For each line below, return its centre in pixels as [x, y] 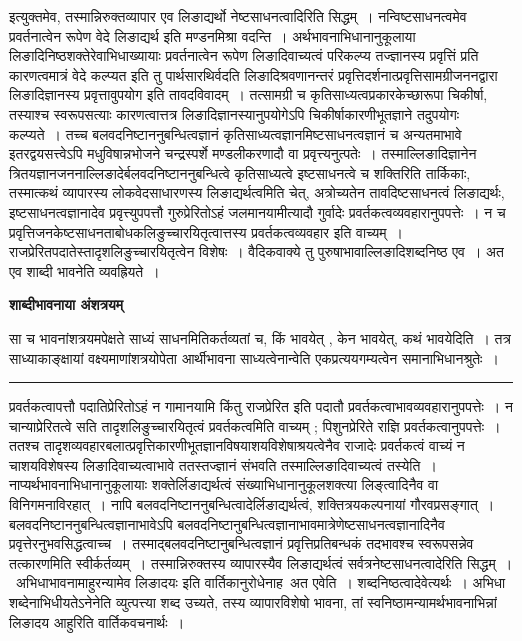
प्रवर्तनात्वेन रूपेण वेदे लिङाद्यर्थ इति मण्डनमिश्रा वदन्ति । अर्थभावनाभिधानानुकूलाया [212, 35]
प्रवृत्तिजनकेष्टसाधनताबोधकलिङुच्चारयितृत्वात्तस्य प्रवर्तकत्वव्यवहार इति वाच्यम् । [206, 231]
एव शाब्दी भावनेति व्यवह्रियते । [84, 270]
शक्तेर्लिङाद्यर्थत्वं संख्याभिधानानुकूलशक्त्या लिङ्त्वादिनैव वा [295, 484]
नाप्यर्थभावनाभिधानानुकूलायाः [78, 484]
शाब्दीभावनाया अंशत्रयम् [66, 304]
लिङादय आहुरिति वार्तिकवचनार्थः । [97, 621]
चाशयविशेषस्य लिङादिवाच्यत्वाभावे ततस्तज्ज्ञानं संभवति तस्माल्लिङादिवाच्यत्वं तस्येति [215, 464]
